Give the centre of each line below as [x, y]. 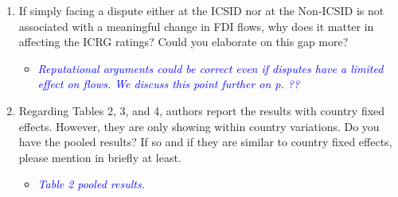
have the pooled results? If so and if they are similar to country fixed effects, [205, 142]
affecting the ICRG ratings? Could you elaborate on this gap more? [183, 42]
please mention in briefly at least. [100, 157]
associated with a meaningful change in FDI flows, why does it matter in [196, 26]
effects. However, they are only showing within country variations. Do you [199, 126]
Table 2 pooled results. [91, 184]
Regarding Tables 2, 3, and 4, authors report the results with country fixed [202, 110]
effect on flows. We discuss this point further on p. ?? [169, 84]
